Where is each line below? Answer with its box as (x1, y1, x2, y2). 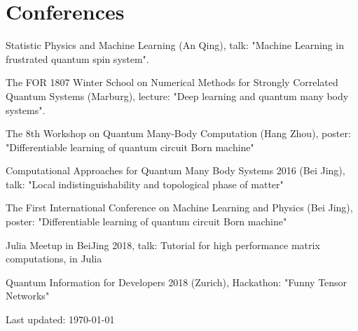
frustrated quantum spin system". (6, 51, 149, 66)
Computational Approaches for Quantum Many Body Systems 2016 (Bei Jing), (6, 163, 345, 178)
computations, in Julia (6, 251, 102, 266)
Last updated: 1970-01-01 (6, 312, 115, 327)
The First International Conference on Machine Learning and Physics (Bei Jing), (6, 200, 353, 215)
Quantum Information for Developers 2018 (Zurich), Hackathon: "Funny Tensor (6, 274, 347, 289)
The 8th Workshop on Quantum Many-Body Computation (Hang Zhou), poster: (6, 126, 351, 141)
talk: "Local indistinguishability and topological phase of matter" (6, 176, 284, 191)
